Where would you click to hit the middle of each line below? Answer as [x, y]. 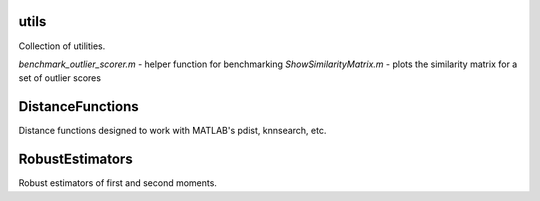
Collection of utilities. [62, 46]
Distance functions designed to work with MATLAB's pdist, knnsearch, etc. [172, 131]
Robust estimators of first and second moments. [117, 183]
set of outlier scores [60, 78]
